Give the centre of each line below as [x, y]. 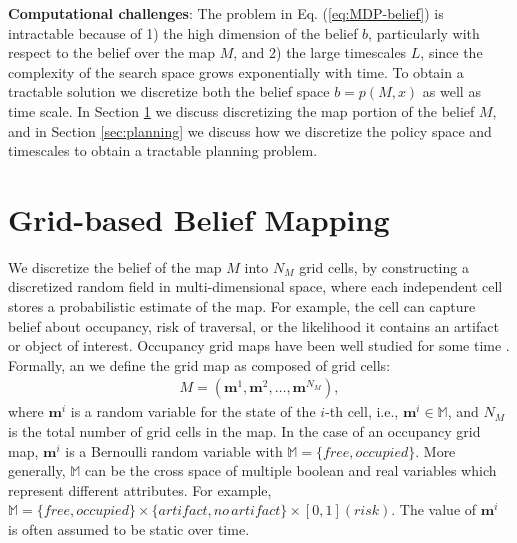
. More [435, 450]
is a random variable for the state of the [193, 411]
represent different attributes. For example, [140, 489]
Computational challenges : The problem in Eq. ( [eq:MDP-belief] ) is [226, 13]
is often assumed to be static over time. [129, 529]
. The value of [434, 509]
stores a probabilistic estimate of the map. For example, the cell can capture [242, 306]
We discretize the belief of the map [115, 266]
